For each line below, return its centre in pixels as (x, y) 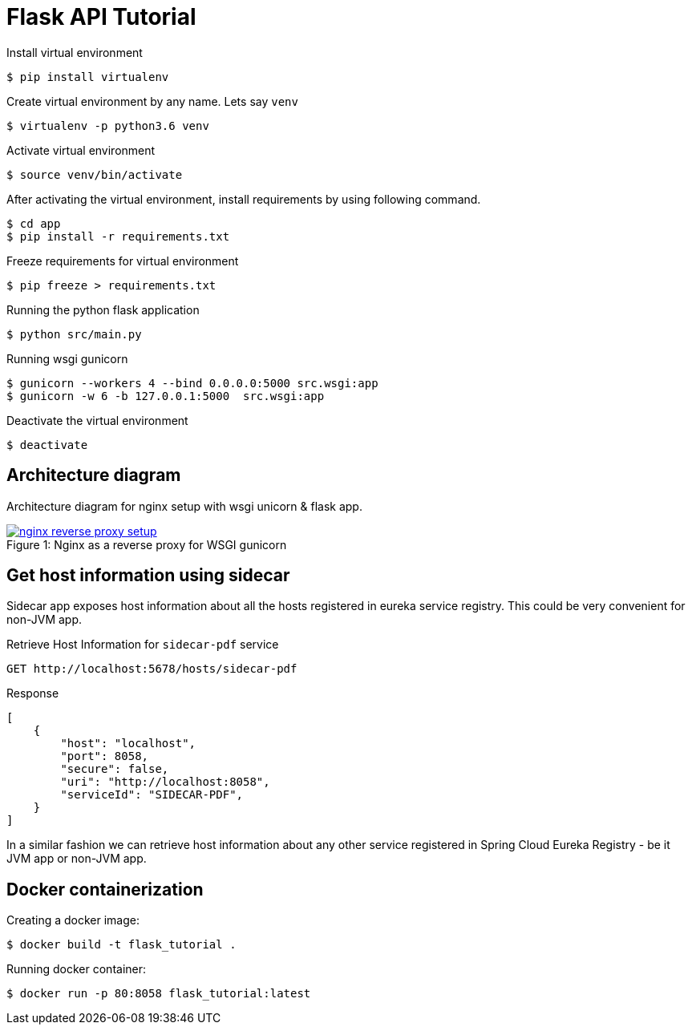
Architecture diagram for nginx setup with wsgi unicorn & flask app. (184, 506)
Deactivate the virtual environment (97, 420)
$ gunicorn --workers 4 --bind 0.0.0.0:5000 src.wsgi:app (192, 383)
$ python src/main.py (74, 334)
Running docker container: (77, 969)
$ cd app (34, 223)
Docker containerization (105, 889)
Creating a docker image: (73, 920)
